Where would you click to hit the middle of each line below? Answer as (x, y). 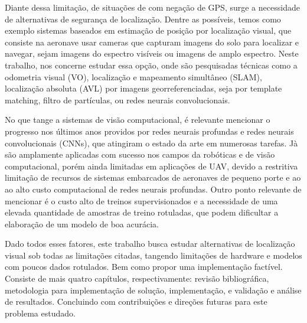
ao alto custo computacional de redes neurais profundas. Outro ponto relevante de (153, 189)
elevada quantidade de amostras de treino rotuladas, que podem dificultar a (142, 212)
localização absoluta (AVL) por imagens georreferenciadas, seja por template (143, 88)
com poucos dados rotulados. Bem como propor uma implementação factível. (144, 267)
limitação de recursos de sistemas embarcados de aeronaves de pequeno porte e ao (153, 177)
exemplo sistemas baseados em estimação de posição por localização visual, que (148, 30)
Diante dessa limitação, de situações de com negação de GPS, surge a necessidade (152, 7)
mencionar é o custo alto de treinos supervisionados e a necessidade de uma (141, 200)
